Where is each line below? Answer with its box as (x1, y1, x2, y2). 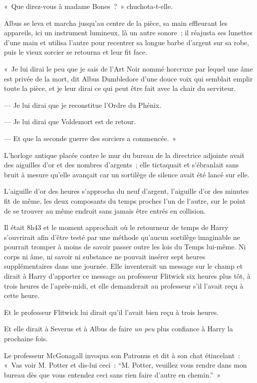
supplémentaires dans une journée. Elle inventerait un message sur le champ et (4, 261, 243, 271)
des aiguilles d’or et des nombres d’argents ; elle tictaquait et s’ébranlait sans (4, 159, 239, 170)
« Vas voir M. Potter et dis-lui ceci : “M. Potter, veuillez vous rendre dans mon (4, 360, 247, 370)
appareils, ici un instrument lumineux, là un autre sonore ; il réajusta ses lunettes (4, 27, 253, 38)
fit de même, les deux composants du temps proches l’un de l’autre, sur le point (4, 195, 246, 206)
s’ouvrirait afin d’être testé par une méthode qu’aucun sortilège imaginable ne (4, 231, 240, 242)
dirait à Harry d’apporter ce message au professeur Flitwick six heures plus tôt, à (4, 271, 251, 281)
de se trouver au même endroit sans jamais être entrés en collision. (4, 205, 206, 216)
